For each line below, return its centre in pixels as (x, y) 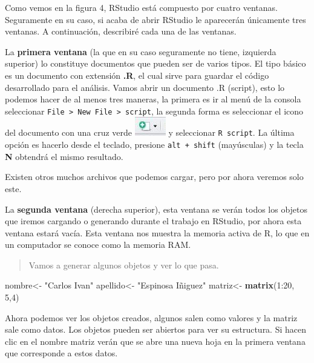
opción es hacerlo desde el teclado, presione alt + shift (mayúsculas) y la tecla (154, 145)
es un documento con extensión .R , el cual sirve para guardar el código (137, 75)
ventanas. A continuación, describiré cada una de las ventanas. (121, 31)
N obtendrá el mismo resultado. (64, 156)
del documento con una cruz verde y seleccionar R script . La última (150, 132)
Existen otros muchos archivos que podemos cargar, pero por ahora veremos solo (154, 177)
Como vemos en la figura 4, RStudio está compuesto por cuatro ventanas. (141, 7)
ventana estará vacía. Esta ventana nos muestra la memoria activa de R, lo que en (157, 232)
